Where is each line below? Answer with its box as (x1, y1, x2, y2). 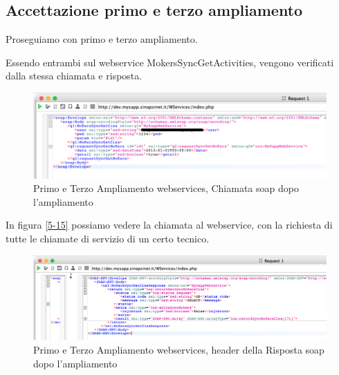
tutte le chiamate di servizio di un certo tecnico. (6, 231, 210, 245)
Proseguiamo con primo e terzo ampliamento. (6, 32, 198, 46)
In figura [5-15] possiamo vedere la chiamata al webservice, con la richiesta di (6, 218, 333, 232)
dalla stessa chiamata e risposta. (6, 68, 143, 83)
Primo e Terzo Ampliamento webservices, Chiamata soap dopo (33, 181, 299, 195)
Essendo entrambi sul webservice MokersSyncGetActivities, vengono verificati (6, 55, 334, 69)
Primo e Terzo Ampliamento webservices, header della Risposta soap (33, 342, 324, 356)
